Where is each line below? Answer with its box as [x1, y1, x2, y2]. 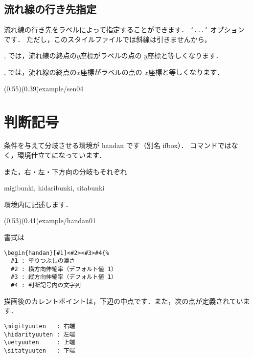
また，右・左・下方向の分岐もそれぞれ [4, 166, 127, 176]
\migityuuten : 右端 [4, 322, 75, 330]
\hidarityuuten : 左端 [4, 331, 75, 338]
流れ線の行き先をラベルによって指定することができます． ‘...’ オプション [4, 24, 245, 35]
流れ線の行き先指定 [4, 1, 96, 17]
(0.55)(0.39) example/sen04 [4, 83, 84, 93]
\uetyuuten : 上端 [4, 339, 75, 346]
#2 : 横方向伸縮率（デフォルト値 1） [11, 265, 117, 273]
